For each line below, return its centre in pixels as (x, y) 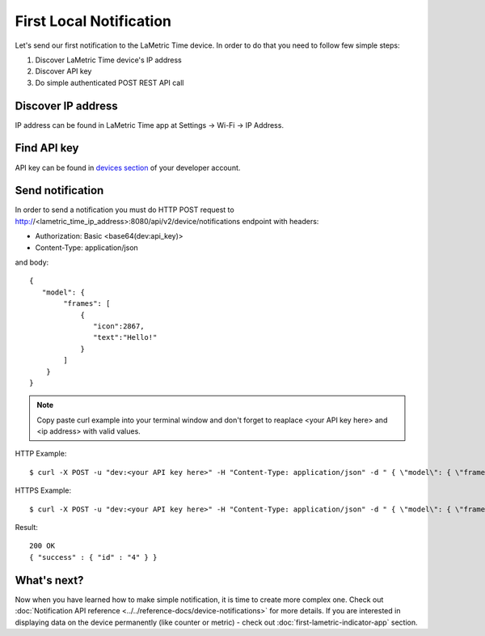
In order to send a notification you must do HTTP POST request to (124, 210)
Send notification (59, 191)
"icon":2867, (119, 326)
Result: (26, 528)
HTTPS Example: (43, 490)
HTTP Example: (41, 454)
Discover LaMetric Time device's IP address (108, 60)
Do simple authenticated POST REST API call (110, 83)
